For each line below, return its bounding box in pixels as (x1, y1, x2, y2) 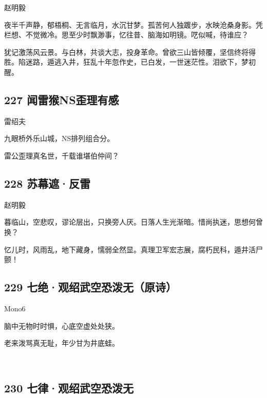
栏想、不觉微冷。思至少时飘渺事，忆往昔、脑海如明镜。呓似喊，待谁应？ (4, 29, 249, 40)
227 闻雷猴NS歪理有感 (4, 91, 119, 107)
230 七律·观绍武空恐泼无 (4, 380, 134, 395)
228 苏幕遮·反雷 (4, 175, 91, 191)
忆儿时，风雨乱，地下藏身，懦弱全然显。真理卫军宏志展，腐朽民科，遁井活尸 (4, 244, 263, 254)
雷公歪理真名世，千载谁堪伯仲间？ (4, 150, 119, 161)
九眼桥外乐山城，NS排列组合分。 (4, 133, 115, 144)
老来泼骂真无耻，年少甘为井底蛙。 (4, 337, 119, 348)
